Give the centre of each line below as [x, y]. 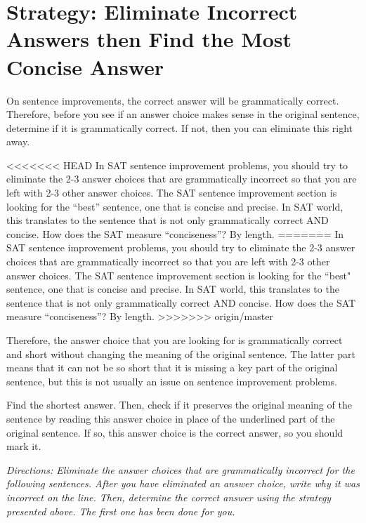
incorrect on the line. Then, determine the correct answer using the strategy [169, 497]
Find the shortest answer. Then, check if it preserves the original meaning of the [179, 405]
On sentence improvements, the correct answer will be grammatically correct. [173, 100]
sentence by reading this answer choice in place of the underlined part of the [171, 418]
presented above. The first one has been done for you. [121, 511]
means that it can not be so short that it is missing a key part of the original [172, 368]
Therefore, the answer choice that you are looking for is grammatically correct [175, 340]
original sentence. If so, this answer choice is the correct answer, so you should [175, 432]
